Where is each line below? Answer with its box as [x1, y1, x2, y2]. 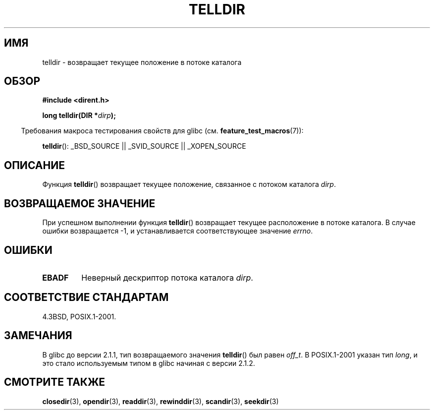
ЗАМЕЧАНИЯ [4, 329, 72, 342]
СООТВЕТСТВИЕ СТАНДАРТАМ [4, 291, 169, 304]
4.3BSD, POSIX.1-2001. [42, 312, 116, 321]
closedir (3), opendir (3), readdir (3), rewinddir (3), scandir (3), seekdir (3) [42, 397, 279, 406]
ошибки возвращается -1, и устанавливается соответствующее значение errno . [42, 227, 313, 236]
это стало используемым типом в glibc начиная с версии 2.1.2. [42, 358, 255, 367]
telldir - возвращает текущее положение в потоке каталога [42, 58, 242, 66]
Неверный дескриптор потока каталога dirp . [81, 272, 253, 283]
